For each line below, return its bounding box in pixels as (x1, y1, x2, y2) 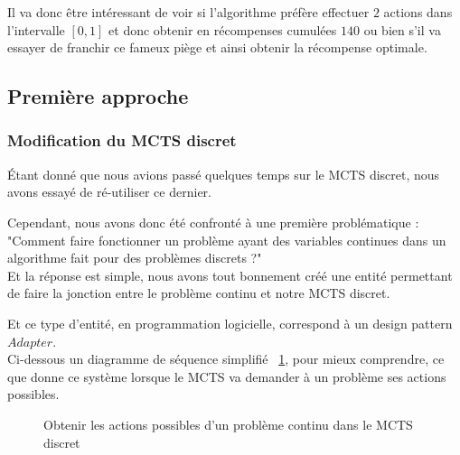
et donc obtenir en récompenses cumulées (108, 20, 337, 39)
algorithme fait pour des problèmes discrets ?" (7, 248, 262, 267)
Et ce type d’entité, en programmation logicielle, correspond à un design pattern (7, 313, 453, 332)
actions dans (383, 3, 453, 21)
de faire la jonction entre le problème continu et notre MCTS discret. (7, 283, 390, 302)
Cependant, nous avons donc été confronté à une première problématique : (7, 212, 419, 231)
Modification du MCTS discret (7, 129, 237, 152)
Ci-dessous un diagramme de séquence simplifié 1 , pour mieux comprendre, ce (7, 349, 445, 368)
